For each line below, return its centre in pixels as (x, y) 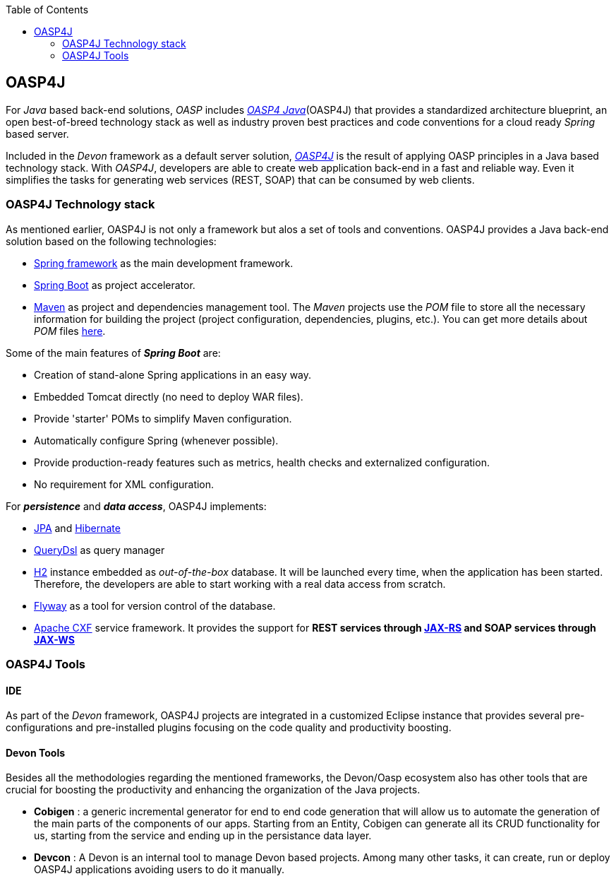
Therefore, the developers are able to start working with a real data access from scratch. (240, 584)
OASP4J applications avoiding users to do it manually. (159, 870)
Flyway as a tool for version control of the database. (155, 605)
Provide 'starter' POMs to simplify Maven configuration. (163, 418)
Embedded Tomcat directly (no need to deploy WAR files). (169, 396)
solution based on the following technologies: (111, 241)
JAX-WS (54, 639)
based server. (37, 134)
